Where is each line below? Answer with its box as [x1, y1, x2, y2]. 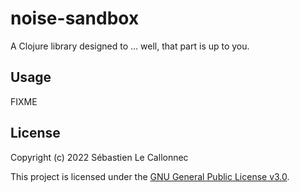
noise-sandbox [10, 7, 140, 30]
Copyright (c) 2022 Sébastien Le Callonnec [10, 151, 189, 163]
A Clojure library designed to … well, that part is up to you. [10, 40, 250, 52]
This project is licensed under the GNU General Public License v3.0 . [10, 170, 290, 182]
